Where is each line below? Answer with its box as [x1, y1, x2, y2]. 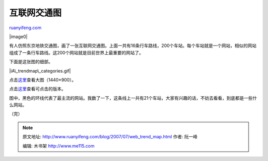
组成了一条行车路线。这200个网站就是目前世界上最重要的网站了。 [9, 49, 144, 55]
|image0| [9, 34, 28, 40]
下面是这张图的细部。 [9, 59, 53, 65]
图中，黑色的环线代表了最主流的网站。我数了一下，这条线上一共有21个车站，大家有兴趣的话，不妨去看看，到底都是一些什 [9, 95, 258, 101]
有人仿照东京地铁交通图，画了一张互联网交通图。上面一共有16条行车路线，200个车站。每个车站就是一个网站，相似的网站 [9, 42, 257, 49]
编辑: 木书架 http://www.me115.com [22, 143, 95, 149]
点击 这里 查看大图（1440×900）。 [9, 77, 76, 82]
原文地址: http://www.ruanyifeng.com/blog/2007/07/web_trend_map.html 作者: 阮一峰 [22, 134, 198, 140]
